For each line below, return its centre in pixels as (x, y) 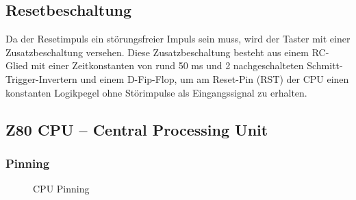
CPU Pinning (61, 189)
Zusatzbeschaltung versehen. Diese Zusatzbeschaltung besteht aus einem (157, 52)
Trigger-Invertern (41, 78)
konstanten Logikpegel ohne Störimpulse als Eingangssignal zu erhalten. (156, 92)
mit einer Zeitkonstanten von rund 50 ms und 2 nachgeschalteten (167, 65)
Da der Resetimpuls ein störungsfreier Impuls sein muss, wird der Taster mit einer (178, 39)
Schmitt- (325, 65)
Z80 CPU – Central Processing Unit (137, 129)
